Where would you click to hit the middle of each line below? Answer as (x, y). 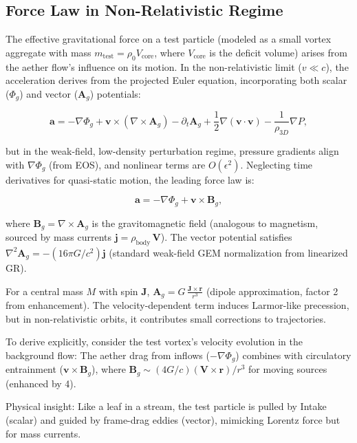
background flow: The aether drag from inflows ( (108, 355)
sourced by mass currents (59, 237)
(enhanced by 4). (41, 383)
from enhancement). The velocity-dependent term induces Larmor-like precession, (177, 305)
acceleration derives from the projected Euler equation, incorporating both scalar (176, 80)
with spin (118, 291)
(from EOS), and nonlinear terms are (127, 164)
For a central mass (44, 291)
